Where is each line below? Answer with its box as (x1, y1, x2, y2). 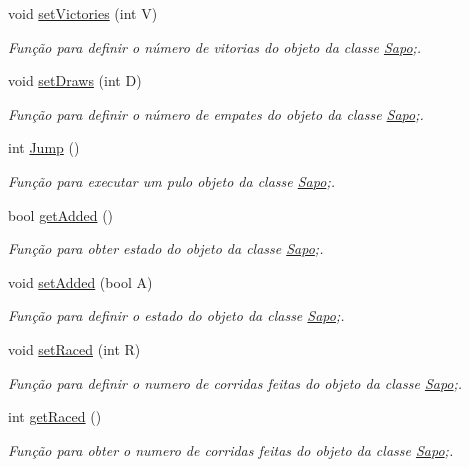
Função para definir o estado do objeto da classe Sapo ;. (8, 305, 345, 326)
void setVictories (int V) (8, 3, 158, 23)
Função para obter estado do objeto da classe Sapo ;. (8, 238, 324, 259)
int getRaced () (8, 406, 102, 427)
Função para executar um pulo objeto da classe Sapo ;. (8, 170, 335, 191)
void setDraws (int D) (8, 70, 142, 91)
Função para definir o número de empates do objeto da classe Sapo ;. (8, 103, 424, 124)
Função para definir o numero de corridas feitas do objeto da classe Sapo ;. (8, 372, 463, 393)
